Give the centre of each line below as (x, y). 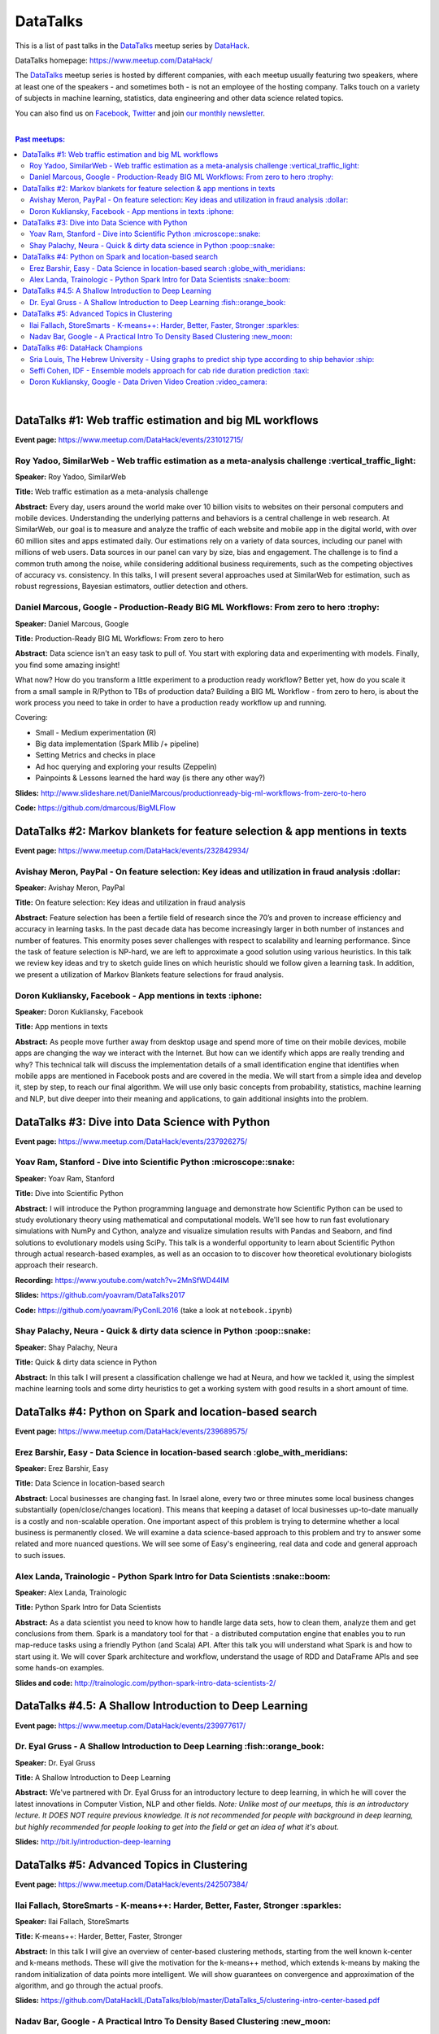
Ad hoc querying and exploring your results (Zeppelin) (126, 766)
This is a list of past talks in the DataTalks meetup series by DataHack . (132, 46)
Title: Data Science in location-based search (90, 1483)
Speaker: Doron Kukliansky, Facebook (79, 1011)
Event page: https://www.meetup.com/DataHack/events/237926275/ (131, 1141)
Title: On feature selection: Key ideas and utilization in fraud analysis (130, 902)
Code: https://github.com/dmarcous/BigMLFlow (96, 808)
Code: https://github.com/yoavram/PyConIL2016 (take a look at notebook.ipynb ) (154, 1310)
